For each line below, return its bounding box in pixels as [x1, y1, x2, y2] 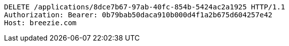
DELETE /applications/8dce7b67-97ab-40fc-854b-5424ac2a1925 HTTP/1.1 [4, 3, 285, 11]
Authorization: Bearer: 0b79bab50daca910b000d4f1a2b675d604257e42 [4, 11, 273, 19]
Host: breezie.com [4, 19, 77, 27]
